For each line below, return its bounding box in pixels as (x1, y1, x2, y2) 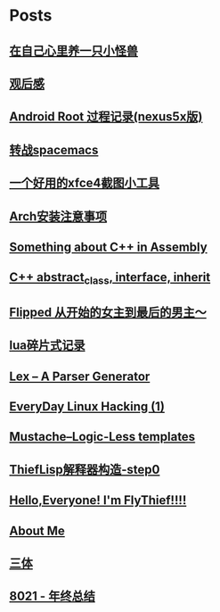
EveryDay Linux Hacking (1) (9, 399, 165, 415)
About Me (9, 523, 65, 538)
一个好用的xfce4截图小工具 (9, 176, 160, 191)
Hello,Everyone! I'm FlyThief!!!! (9, 492, 187, 509)
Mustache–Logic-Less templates (9, 429, 196, 444)
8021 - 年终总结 (9, 589, 95, 604)
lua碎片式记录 (9, 338, 86, 353)
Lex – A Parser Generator (9, 368, 151, 384)
